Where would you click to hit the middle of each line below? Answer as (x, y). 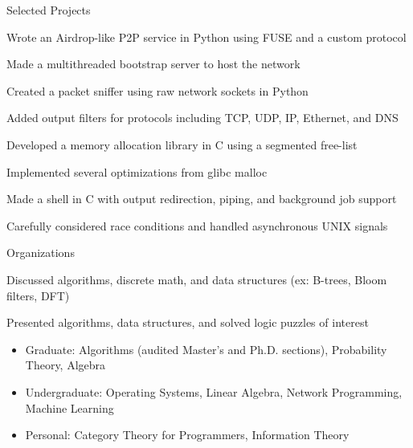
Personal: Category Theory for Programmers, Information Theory (187, 435)
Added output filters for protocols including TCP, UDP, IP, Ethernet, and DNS (202, 118)
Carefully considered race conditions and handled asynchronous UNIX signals (197, 225)
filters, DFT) (38, 295)
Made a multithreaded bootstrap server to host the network (153, 64)
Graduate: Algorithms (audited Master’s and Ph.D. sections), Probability (206, 349)
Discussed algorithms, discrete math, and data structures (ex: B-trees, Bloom (197, 279)
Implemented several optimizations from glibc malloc (137, 171)
